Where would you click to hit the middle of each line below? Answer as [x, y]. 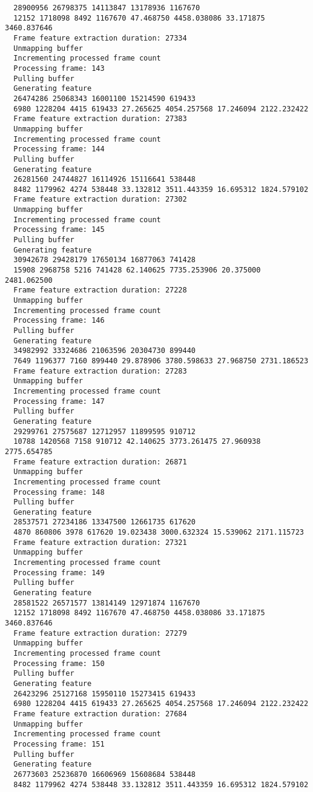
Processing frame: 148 [59, 492]
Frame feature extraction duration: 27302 [100, 200]
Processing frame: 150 [59, 663]
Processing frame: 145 [59, 230]
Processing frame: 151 [59, 744]
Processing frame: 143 [59, 68]
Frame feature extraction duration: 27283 [100, 371]
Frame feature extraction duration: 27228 [100, 290]
